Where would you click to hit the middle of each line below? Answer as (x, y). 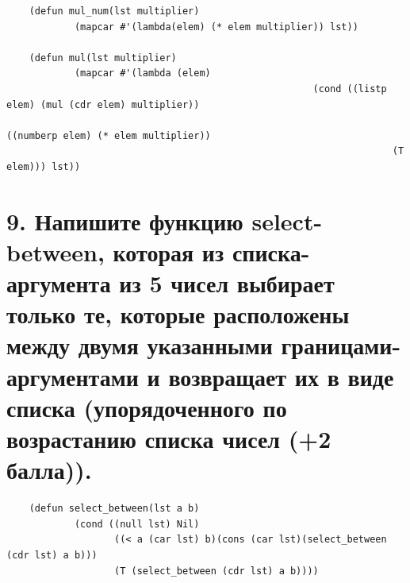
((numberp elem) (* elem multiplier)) (109, 135)
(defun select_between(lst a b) (114, 509)
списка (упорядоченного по (147, 407)
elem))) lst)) (44, 166)
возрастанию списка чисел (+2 (169, 439)
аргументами (73, 376)
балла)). (49, 470)
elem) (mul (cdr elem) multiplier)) (103, 104)
